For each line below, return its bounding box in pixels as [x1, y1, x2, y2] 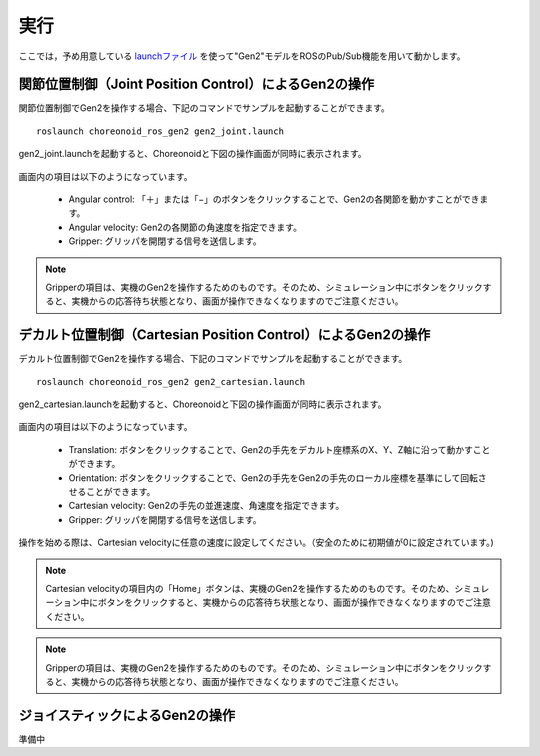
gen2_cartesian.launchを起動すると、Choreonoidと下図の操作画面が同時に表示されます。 [18, 398, 387, 410]
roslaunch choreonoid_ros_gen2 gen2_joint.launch [36, 125, 285, 137]
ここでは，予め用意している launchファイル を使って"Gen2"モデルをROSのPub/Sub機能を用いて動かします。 [18, 50, 466, 62]
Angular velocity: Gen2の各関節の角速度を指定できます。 [68, 221, 302, 233]
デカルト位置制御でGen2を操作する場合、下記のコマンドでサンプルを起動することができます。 [18, 353, 408, 365]
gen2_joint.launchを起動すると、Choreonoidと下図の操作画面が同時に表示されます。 [18, 148, 367, 160]
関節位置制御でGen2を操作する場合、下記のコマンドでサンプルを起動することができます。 [18, 102, 390, 114]
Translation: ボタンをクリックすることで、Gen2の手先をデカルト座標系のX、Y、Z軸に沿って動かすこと [68, 443, 491, 455]
